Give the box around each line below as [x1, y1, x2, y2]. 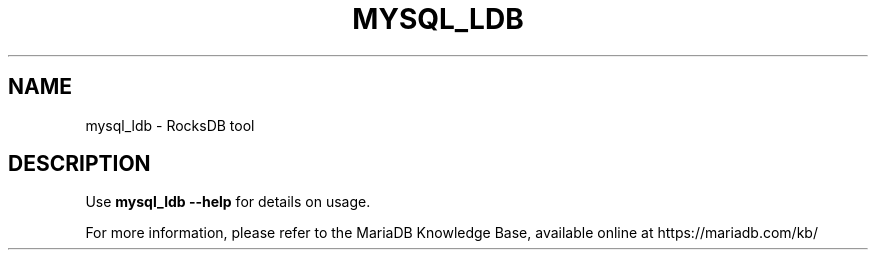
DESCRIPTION [8, 151, 151, 177]
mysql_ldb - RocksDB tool [85, 116, 255, 134]
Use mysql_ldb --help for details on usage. [85, 193, 371, 211]
